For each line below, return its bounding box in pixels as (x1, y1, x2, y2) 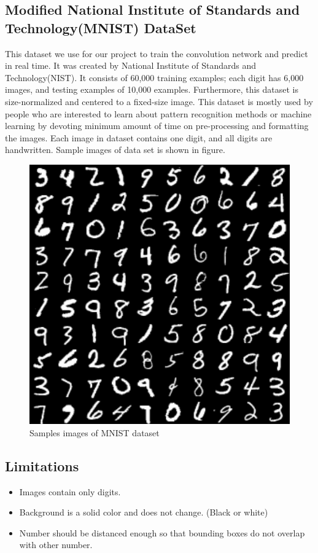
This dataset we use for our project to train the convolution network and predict (5, 47, 308, 60)
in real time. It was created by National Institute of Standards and (5, 59, 257, 72)
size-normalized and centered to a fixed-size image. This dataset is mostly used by (5, 95, 313, 108)
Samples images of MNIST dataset (29, 426, 160, 439)
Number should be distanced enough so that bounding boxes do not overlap (19, 526, 305, 539)
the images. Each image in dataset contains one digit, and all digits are (5, 131, 273, 144)
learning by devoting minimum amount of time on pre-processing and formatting (5, 119, 309, 132)
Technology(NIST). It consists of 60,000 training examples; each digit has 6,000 (5, 71, 304, 84)
